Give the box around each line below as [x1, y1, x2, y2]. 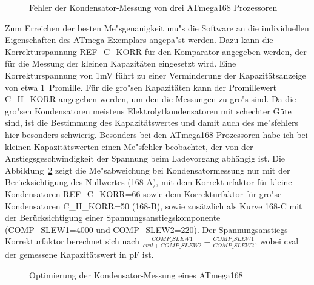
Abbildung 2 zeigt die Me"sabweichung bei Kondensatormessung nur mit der [5, 163, 290, 176]
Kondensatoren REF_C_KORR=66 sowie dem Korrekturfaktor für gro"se [5, 187, 282, 200]
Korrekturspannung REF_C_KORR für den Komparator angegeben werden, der [5, 45, 307, 57]
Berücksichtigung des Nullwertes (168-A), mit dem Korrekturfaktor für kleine [5, 175, 292, 188]
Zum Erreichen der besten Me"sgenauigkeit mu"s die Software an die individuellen [5, 21, 309, 34]
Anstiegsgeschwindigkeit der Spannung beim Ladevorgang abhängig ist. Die [5, 152, 286, 165]
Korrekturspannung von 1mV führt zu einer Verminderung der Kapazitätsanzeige [5, 68, 306, 81]
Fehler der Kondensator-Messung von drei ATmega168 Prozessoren [29, 1, 278, 13]
